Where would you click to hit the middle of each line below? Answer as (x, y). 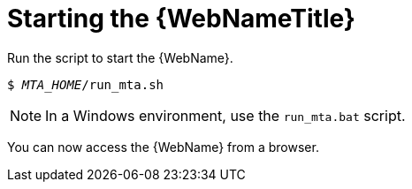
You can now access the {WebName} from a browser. (163, 147)
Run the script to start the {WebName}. (120, 57)
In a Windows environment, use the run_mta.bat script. (225, 115)
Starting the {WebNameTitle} (181, 19)
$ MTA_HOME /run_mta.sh (86, 84)
